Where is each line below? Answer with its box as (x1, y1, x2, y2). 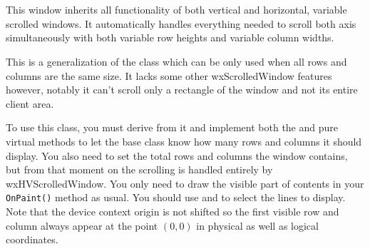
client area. (6, 96, 54, 111)
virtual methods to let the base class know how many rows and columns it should (6, 133, 362, 148)
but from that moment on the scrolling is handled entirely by (6, 162, 273, 177)
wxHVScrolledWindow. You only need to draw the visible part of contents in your (6, 176, 364, 190)
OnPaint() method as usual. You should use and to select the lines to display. (6, 190, 346, 205)
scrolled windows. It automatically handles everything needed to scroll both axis (6, 16, 356, 31)
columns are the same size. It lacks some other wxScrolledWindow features (6, 68, 332, 83)
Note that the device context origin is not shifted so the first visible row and (6, 203, 339, 218)
